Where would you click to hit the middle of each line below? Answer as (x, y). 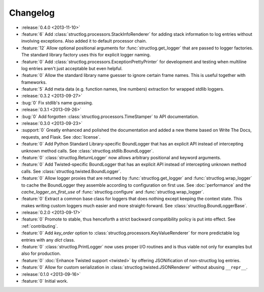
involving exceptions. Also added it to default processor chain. (84, 41)
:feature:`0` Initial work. (45, 281)
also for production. (41, 254)
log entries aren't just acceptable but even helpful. (72, 68)
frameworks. (34, 82)
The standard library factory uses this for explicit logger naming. (86, 55)
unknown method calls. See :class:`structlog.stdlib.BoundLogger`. (88, 151)
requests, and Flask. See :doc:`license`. (61, 137)
